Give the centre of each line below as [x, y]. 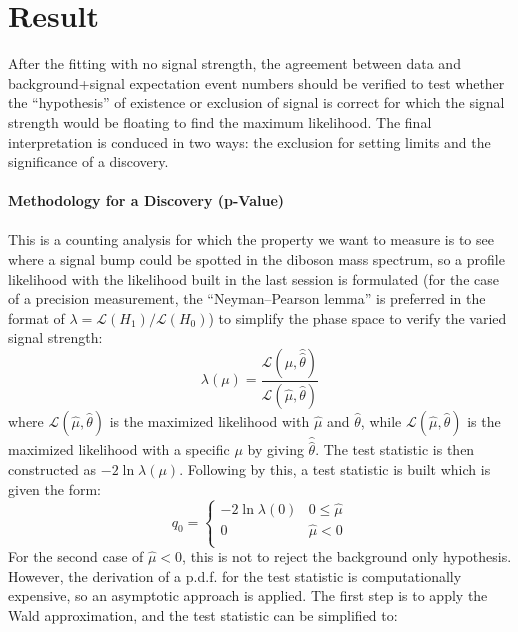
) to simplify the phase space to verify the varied [357, 317]
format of [36, 317]
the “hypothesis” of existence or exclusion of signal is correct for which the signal [256, 102]
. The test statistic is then [395, 449]
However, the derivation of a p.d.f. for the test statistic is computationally [235, 575]
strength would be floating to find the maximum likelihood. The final [220, 121]
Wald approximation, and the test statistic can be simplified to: [203, 614]
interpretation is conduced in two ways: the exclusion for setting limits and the [249, 141]
